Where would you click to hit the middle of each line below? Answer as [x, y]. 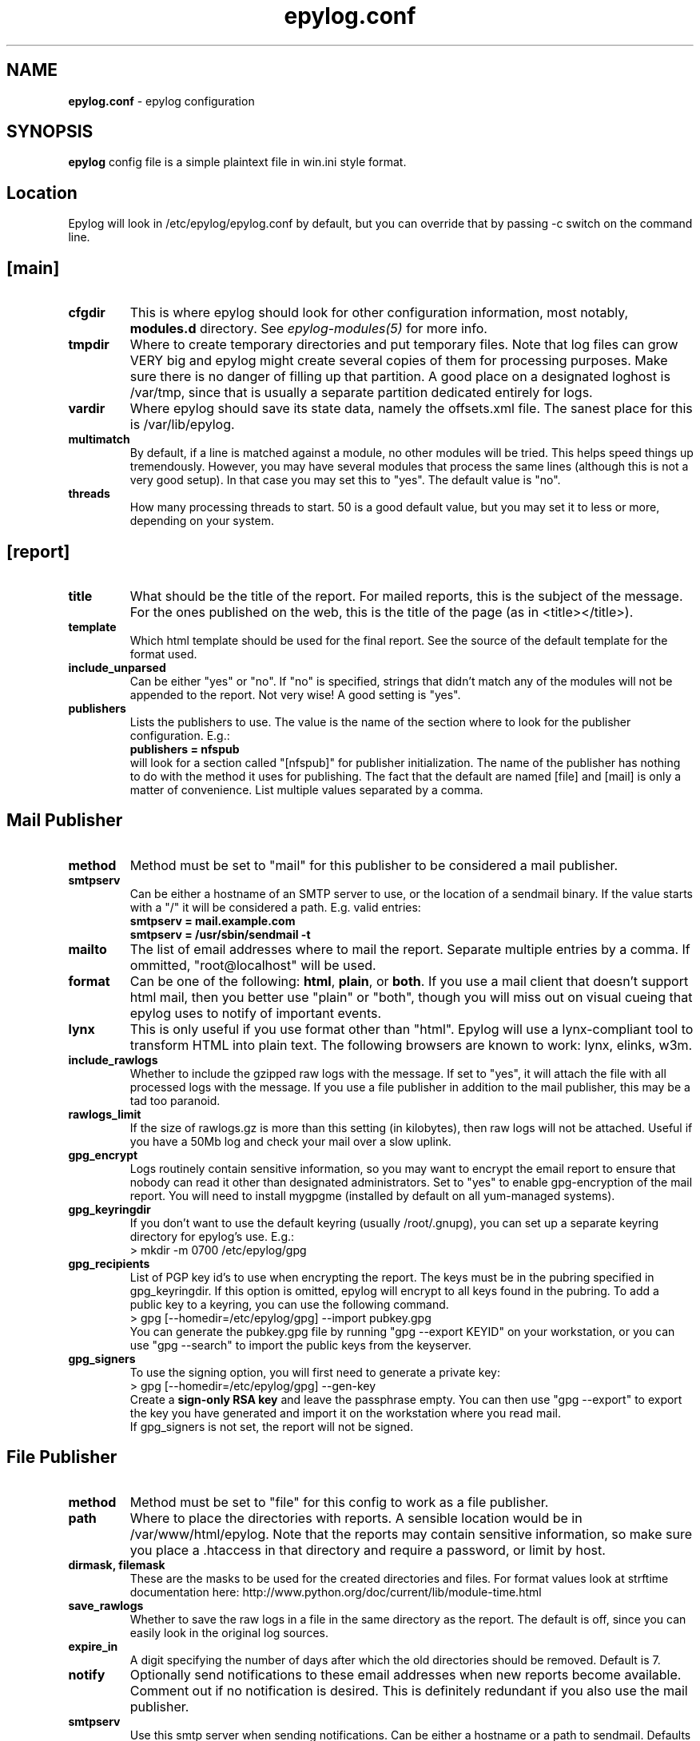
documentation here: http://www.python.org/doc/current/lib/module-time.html [336, 1592]
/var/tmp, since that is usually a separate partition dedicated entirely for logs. [361, 393]
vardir [87, 409]
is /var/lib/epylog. [182, 425]
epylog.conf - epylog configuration [161, 101]
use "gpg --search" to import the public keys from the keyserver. [300, 1345]
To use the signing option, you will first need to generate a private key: [315, 1372]
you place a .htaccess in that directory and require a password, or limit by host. [368, 1550]
